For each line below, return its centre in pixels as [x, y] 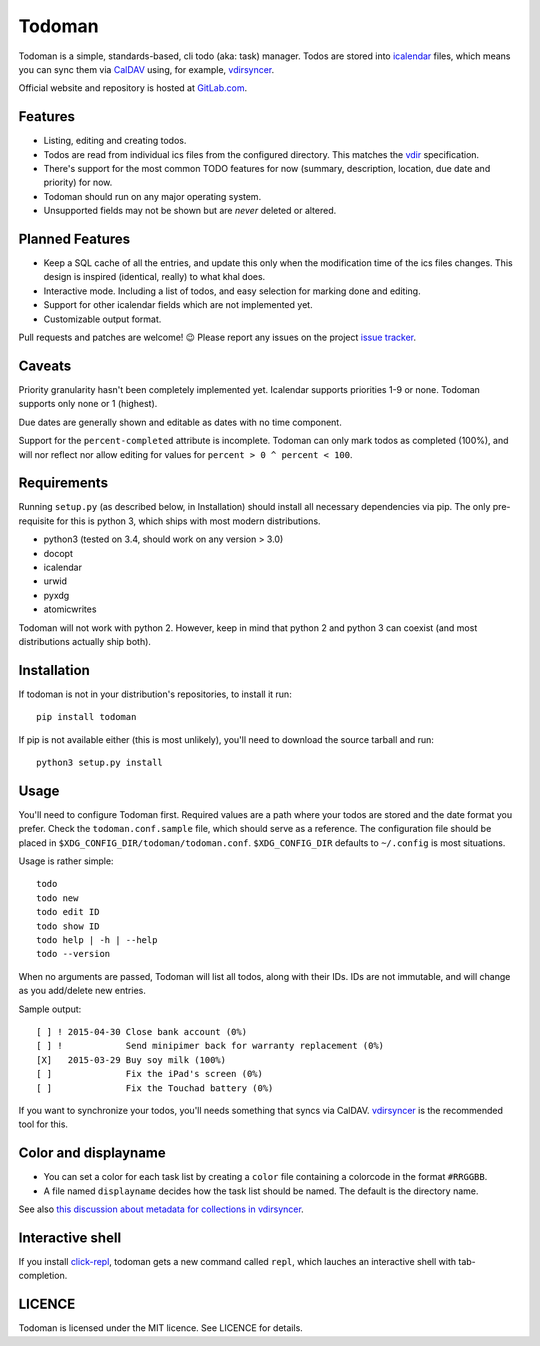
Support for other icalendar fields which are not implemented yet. [178, 305]
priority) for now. [78, 182]
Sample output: [50, 1009]
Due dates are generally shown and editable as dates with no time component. [180, 422]
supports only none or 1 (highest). [88, 404]
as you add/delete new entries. [82, 991]
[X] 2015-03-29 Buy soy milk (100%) [131, 1059]
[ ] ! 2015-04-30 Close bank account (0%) [142, 1031]
